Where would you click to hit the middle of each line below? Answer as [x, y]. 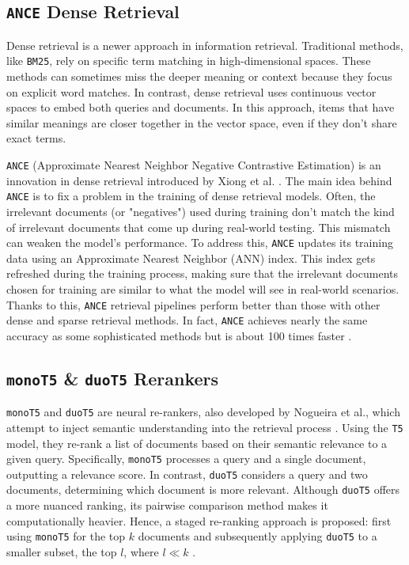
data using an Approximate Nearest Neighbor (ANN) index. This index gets [191, 258]
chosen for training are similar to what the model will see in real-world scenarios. [203, 288]
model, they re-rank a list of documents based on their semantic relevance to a [197, 443]
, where [141, 551]
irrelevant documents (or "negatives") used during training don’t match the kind [201, 211]
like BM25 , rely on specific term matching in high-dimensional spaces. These [189, 61]
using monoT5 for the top [66, 536]
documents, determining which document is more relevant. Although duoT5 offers [203, 489]
